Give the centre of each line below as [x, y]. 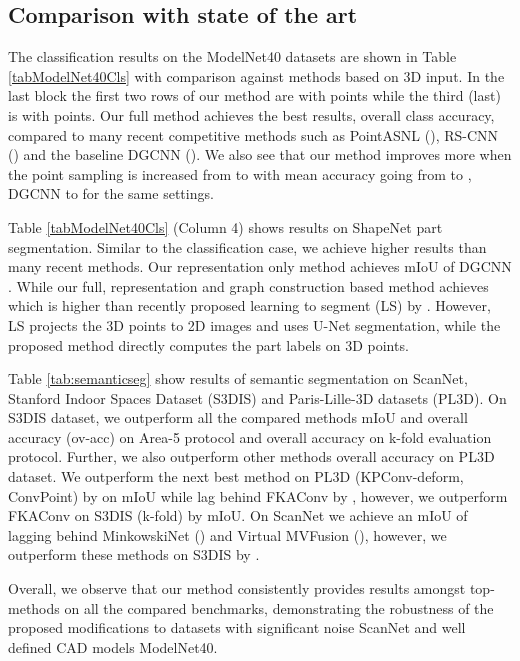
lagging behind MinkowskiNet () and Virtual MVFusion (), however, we [227, 534]
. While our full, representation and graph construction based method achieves [248, 285]
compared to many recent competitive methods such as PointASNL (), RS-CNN [253, 134]
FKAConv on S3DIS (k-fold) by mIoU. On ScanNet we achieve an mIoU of [238, 515]
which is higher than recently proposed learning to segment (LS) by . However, [249, 305]
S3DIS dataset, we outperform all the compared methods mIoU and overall [238, 417]
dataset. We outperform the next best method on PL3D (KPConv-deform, [236, 476]
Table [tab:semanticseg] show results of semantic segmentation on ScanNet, [238, 378]
